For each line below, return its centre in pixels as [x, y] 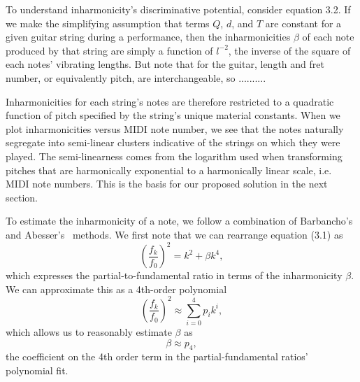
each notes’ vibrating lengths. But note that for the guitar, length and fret [165, 64]
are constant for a [303, 23]
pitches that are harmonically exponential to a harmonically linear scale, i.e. [169, 170]
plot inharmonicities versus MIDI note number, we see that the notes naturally [175, 128]
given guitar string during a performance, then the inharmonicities [148, 37]
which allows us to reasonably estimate [89, 332]
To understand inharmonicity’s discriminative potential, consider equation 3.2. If [178, 9]
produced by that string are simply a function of [109, 50]
